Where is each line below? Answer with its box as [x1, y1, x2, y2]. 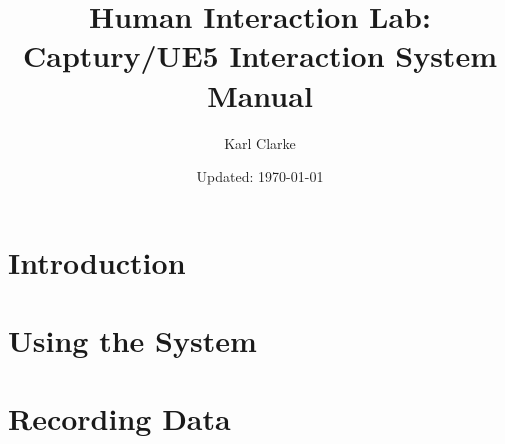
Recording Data [8, 398, 231, 439]
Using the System [8, 320, 257, 361]
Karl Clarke [224, 132, 296, 153]
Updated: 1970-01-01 [196, 166, 324, 187]
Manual [207, 74, 313, 115]
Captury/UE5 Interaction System [23, 35, 497, 76]
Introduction [8, 241, 186, 282]
